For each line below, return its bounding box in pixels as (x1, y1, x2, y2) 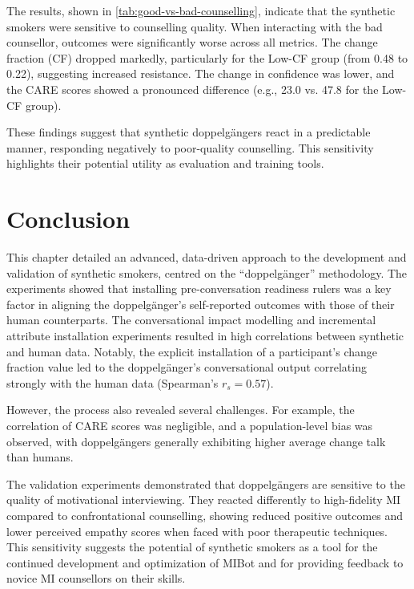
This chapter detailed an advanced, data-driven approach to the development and (6, 249, 407, 266)
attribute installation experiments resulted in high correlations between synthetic (6, 327, 404, 344)
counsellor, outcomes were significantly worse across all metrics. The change (6, 34, 378, 51)
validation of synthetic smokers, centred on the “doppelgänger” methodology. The (6, 264, 408, 281)
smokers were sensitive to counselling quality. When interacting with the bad (6, 18, 383, 35)
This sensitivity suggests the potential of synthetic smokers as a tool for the (6, 538, 378, 555)
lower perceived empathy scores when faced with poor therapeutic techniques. (6, 522, 388, 539)
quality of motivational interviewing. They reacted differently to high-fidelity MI (6, 491, 401, 508)
